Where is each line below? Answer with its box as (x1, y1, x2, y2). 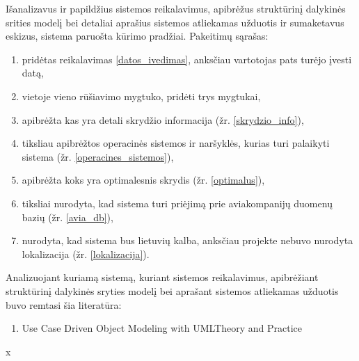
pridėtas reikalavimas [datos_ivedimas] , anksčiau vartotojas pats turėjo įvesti (22, 51, 352, 66)
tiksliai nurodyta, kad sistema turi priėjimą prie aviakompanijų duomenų (22, 195, 333, 210)
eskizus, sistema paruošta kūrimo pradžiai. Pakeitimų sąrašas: (6, 29, 269, 43)
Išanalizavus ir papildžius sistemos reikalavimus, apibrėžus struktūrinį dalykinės (6, 1, 346, 15)
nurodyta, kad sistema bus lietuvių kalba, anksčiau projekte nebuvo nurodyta (22, 233, 353, 248)
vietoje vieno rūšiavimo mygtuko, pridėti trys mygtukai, (22, 88, 261, 103)
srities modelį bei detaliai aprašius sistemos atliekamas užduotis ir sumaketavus (6, 15, 344, 29)
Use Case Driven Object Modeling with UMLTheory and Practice (22, 321, 302, 335)
